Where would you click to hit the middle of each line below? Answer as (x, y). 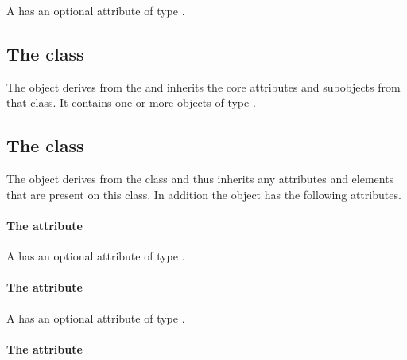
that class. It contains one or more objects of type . (131, 102)
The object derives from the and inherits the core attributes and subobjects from (203, 86)
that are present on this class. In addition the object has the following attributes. (204, 194)
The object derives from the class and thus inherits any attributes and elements (200, 179)
